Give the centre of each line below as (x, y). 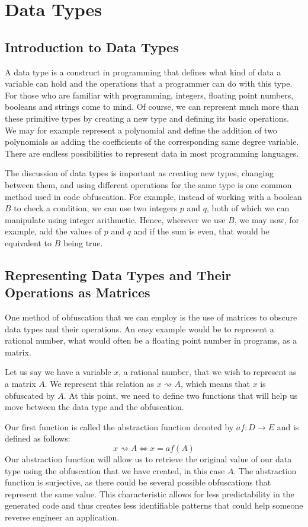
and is (288, 426)
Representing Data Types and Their (118, 274)
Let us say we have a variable (58, 372)
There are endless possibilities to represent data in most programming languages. (152, 153)
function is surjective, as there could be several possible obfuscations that (138, 482)
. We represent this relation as (99, 384)
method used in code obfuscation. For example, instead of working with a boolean (153, 196)
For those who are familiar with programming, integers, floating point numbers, (149, 95)
